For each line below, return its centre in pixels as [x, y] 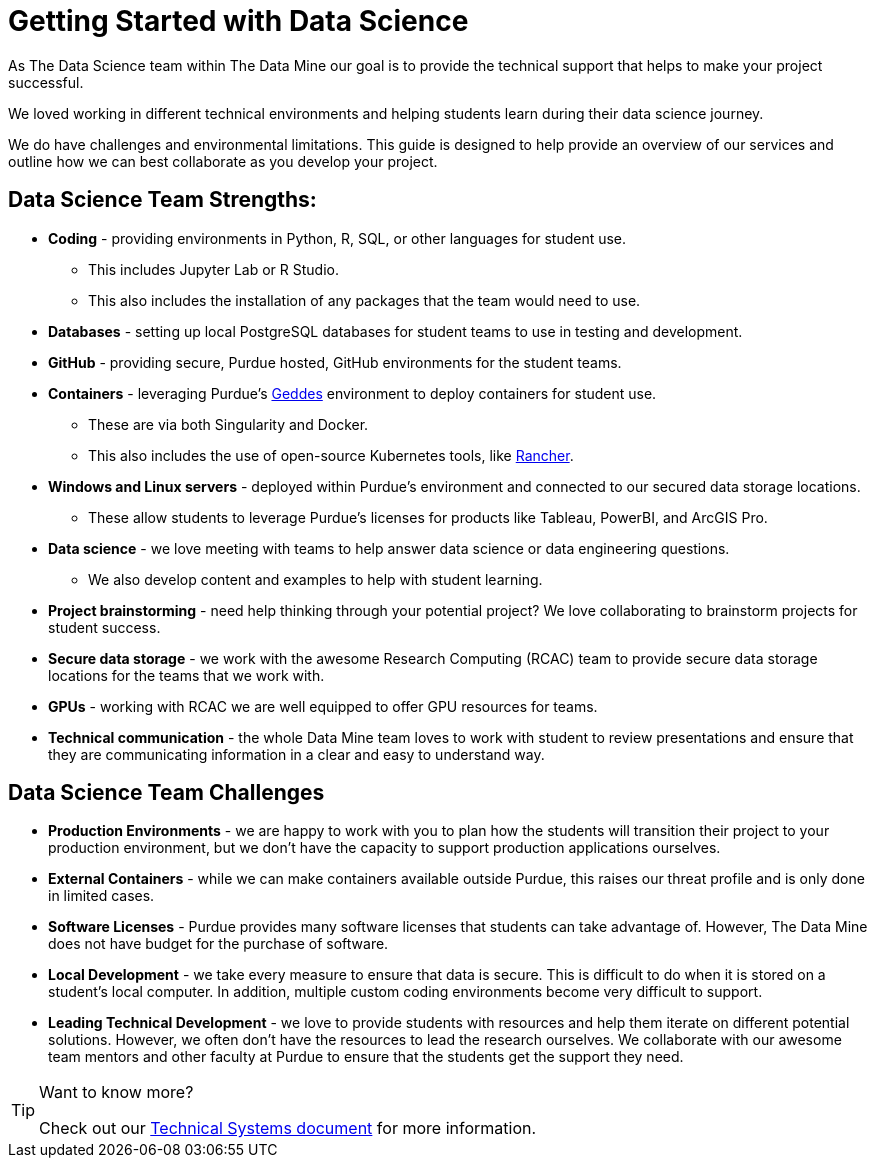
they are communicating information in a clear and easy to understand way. [296, 754]
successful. [46, 82]
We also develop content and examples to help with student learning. [315, 579]
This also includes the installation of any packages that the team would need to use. [364, 300]
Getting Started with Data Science [238, 21]
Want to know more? [116, 1092]
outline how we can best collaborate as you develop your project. [223, 161]
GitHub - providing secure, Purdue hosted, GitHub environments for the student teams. [335, 362]
